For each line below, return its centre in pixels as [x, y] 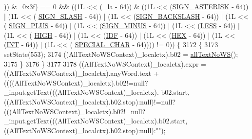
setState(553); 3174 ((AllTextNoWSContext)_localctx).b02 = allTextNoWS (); [121, 54]
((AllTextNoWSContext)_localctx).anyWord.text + [81, 73]
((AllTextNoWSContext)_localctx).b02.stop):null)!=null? [90, 101]
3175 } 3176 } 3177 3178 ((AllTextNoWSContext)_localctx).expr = [105, 63]
